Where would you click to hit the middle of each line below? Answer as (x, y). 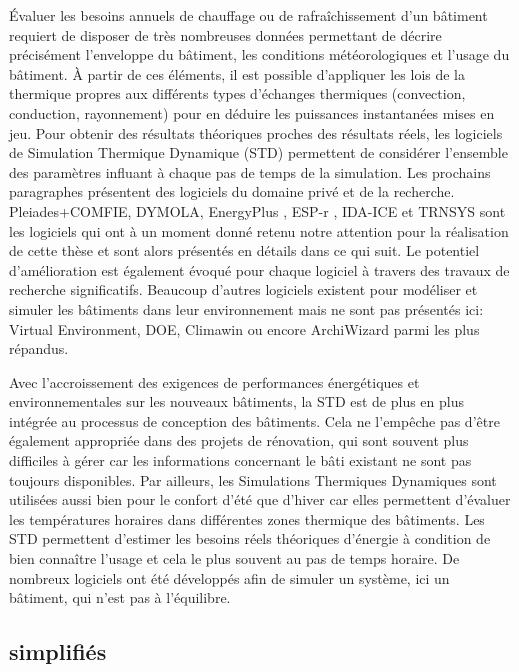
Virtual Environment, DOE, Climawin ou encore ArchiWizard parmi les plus (244, 328)
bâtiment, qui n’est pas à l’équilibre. (120, 597)
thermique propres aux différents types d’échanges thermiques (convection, (237, 93)
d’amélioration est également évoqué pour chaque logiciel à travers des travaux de (259, 269)
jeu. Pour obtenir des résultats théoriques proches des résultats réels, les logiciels (256, 132)
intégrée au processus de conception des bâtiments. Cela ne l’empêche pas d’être (254, 420)
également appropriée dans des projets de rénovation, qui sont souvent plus (239, 440)
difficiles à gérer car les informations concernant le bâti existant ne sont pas (240, 460)
